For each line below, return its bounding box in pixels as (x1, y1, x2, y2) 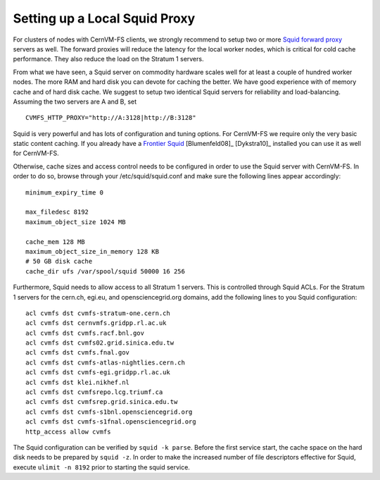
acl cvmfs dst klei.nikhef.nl (25, 378, 130, 386)
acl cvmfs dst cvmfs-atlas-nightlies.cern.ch (25, 358, 186, 367)
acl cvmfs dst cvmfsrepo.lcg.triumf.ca (25, 388, 163, 396)
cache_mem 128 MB (25, 238, 85, 246)
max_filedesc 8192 (25, 208, 89, 216)
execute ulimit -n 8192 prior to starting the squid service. (13, 462, 190, 472)
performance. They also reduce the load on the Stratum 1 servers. (13, 55, 204, 63)
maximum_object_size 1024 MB (25, 218, 126, 226)
